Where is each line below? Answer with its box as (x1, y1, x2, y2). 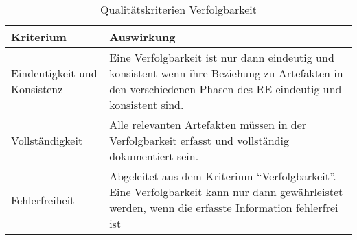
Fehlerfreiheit (11, 191, 75, 208)
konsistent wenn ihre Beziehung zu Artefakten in (109, 65, 343, 81)
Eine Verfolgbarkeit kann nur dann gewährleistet (109, 184, 343, 200)
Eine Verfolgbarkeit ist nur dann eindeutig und (109, 49, 334, 65)
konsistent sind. (109, 97, 184, 112)
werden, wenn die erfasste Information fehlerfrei (109, 200, 338, 215)
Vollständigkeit (11, 132, 83, 148)
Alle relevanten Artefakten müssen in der (109, 117, 307, 132)
